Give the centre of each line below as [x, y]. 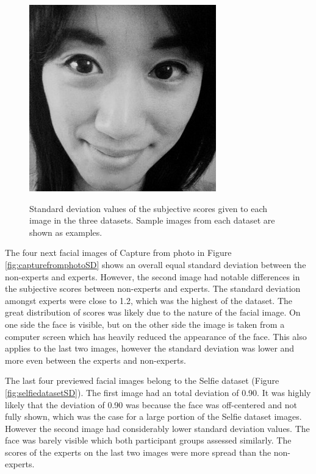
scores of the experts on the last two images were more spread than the [138, 452]
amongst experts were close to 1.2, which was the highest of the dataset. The [149, 300]
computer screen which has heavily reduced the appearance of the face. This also [156, 336]
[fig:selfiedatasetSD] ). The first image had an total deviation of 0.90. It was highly [158, 392]
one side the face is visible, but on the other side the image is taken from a [145, 324]
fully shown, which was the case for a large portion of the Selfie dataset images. [153, 416]
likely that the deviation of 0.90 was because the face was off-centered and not [151, 404]
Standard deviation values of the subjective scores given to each [149, 208]
